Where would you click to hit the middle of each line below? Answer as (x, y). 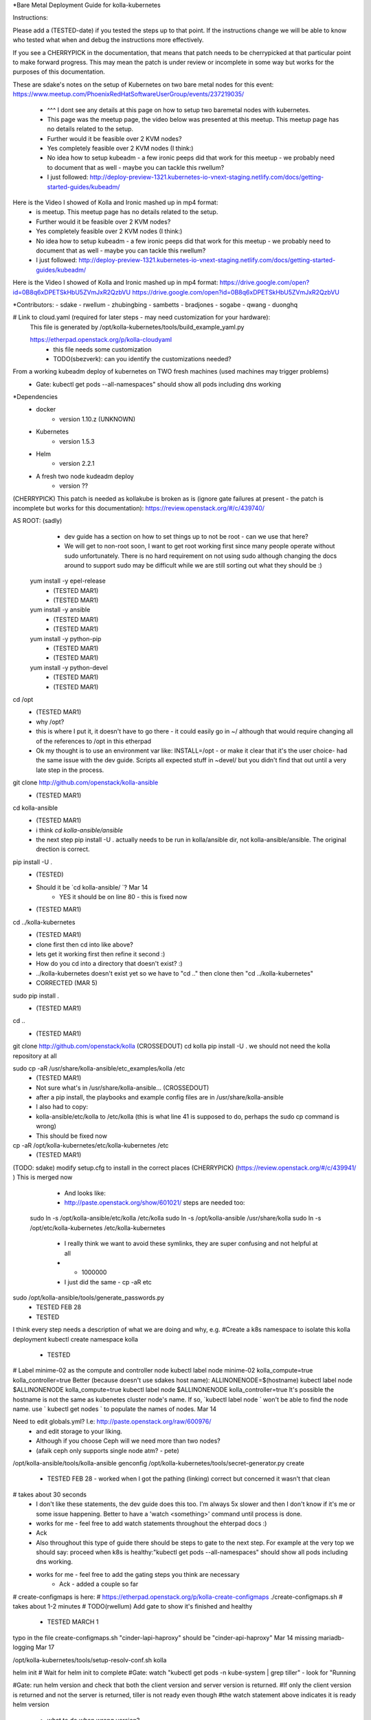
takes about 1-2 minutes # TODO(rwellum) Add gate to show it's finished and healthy (133, 1606)
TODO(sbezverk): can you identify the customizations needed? (142, 358)
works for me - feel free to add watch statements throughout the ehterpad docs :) (151, 1523)
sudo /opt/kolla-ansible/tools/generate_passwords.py (89, 1298)
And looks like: (85, 1193)
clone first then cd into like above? (85, 944)
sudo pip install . (36, 996)
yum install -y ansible (60, 610)
